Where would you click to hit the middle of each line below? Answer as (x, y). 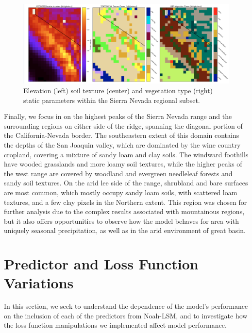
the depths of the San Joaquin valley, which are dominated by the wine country (122, 144)
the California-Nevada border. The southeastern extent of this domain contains (122, 135)
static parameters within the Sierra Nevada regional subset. (112, 100)
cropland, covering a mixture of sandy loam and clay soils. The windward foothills (126, 154)
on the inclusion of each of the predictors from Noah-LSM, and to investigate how (126, 315)
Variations (39, 283)
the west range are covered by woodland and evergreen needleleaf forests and (118, 173)
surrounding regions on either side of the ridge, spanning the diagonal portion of (123, 125)
